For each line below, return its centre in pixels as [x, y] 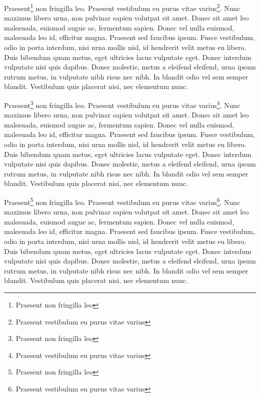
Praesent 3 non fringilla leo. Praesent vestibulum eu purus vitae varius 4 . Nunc [122, 104]
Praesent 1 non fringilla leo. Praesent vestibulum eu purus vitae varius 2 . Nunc [122, 7]
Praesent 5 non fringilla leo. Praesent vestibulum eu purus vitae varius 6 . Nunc [122, 201]
